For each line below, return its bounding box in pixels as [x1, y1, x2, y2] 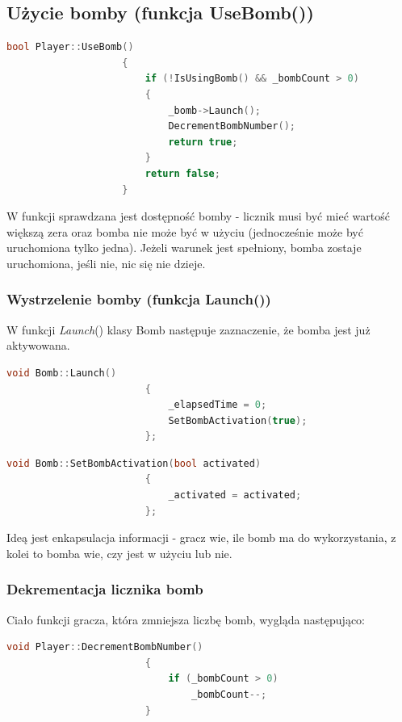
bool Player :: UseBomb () [6, 41, 134, 53]
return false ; [144, 167, 220, 179]
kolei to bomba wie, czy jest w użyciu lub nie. [6, 544, 232, 561]
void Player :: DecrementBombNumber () [6, 641, 203, 653]
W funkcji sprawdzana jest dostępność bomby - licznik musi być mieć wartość [6, 208, 390, 225]
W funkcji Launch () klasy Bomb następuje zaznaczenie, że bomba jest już [6, 321, 371, 338]
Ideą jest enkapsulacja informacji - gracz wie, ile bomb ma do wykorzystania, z [6, 529, 396, 546]
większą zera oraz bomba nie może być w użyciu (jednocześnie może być [6, 223, 363, 240]
